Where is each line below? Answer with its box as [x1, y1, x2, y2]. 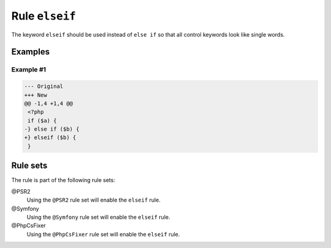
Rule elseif [11, 9, 76, 23]
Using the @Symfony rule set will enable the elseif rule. [26, 213, 170, 221]
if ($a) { [28, 117, 57, 124]
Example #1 [11, 65, 46, 74]
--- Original [24, 83, 64, 90]
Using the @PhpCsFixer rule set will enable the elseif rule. [26, 230, 180, 238]
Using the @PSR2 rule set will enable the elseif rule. [26, 196, 161, 204]
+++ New [24, 92, 47, 98]
